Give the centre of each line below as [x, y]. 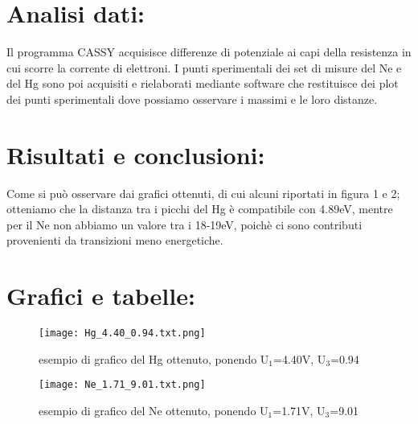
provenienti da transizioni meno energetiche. [115, 240]
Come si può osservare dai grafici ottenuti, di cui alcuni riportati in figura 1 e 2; [203, 193]
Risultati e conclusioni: [136, 154]
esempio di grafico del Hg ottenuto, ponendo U [154, 358]
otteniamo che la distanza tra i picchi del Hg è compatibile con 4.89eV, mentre [200, 209]
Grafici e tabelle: [101, 296]
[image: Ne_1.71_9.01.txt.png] [122, 385]
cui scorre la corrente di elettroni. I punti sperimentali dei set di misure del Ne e [204, 67]
